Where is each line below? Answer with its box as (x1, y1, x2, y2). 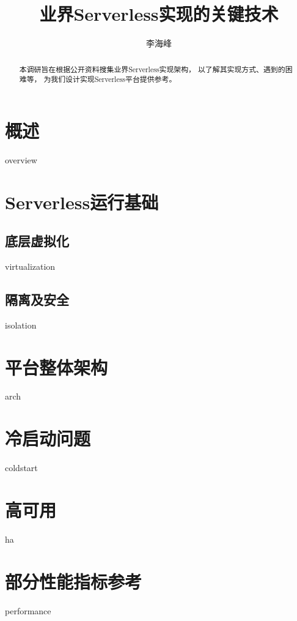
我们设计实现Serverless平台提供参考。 (51, 74, 177, 84)
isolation (5, 318, 37, 331)
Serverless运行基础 (5, 189, 159, 214)
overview (5, 153, 37, 166)
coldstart (5, 461, 38, 474)
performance (5, 604, 51, 617)
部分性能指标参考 (5, 568, 142, 593)
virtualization (5, 259, 56, 272)
